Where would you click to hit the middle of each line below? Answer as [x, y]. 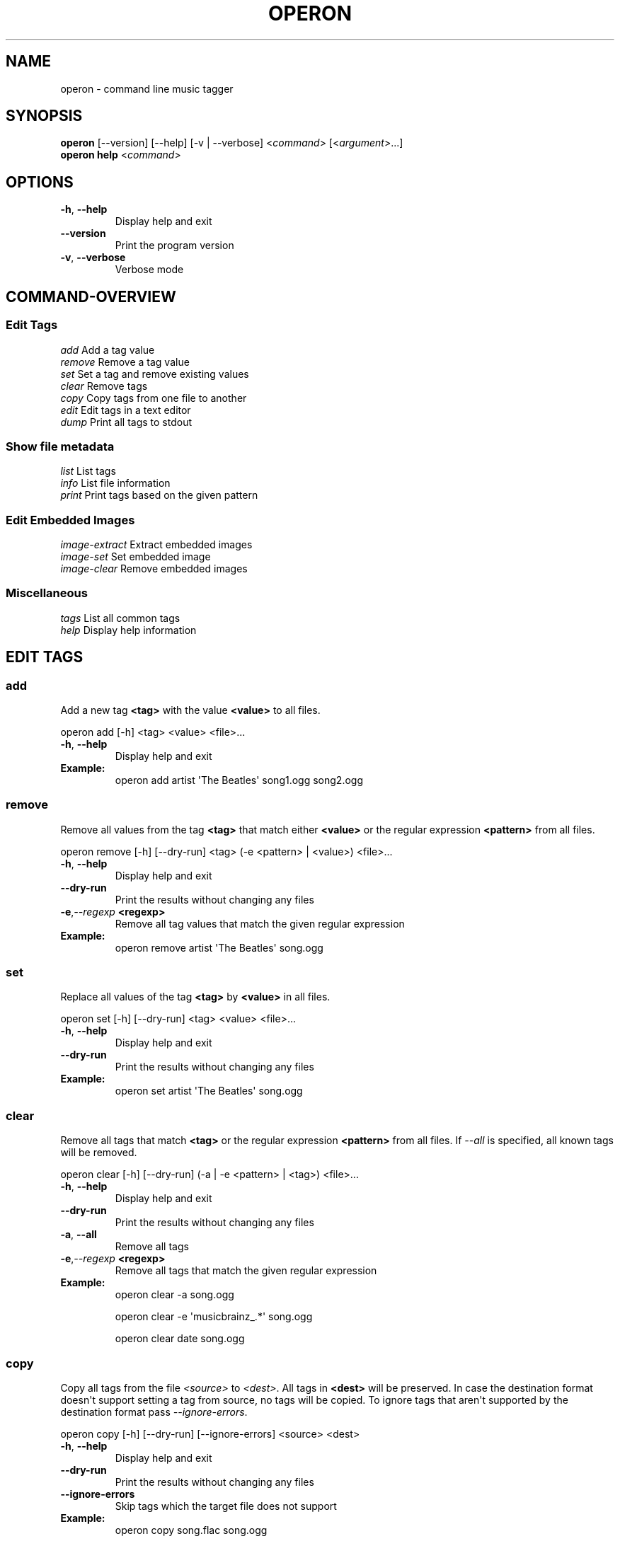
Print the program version [174, 246]
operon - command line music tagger [147, 88]
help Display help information [128, 630]
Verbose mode [149, 270]
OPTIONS [40, 182]
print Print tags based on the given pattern [159, 495]
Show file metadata [60, 446]
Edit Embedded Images [70, 520]
